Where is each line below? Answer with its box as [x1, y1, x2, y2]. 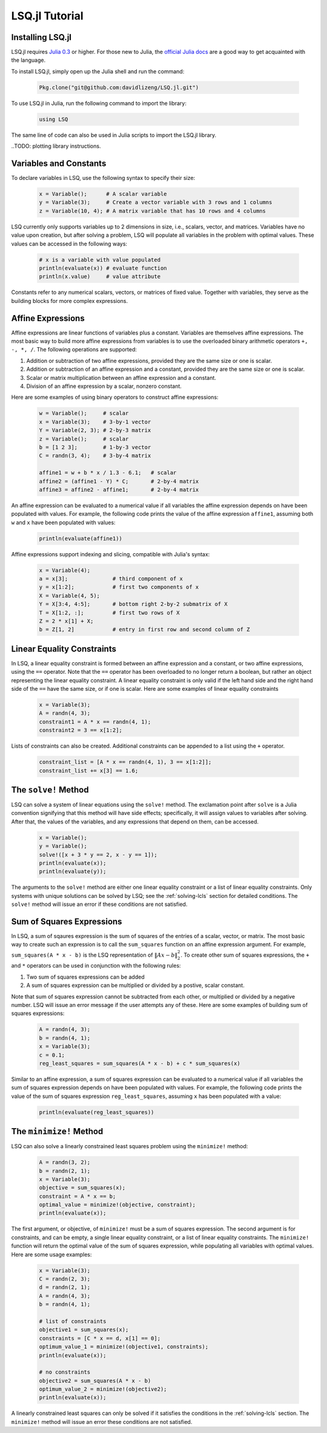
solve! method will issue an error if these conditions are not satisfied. [11, 900, 188, 908]
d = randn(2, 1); [39, 1284, 91, 1291]
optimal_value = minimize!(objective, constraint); [39, 1202, 196, 1208]
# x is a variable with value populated [39, 256, 160, 263]
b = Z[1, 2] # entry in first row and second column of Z [39, 626, 250, 633]
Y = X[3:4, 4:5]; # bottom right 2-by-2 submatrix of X [39, 600, 228, 608]
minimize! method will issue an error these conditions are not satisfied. [11, 1418, 193, 1425]
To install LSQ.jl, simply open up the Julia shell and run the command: [11, 67, 185, 75]
